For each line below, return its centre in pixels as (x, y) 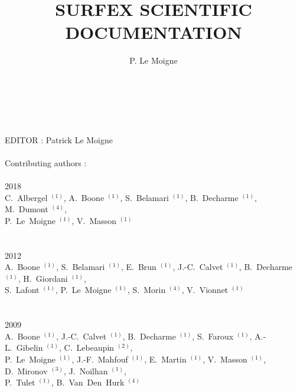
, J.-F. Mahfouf (100, 359)
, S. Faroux (213, 336)
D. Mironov (26, 370)
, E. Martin (165, 359)
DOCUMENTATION (154, 32)
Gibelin (30, 347)
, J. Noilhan (86, 370)
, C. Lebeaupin (87, 347)
